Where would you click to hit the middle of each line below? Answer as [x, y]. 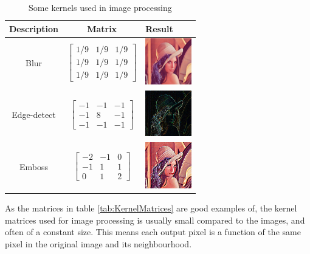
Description [34, 28]
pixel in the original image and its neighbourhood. [98, 243]
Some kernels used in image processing [100, 7]
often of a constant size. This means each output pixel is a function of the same [153, 232]
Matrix [102, 28]
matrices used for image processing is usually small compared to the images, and [155, 220]
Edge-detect [34, 115]
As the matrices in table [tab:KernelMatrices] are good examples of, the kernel [151, 208]
